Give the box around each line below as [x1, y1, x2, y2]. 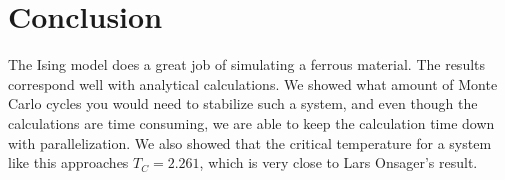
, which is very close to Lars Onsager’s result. [199, 152, 478, 173]
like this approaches [8, 152, 129, 173]
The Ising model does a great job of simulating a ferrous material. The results [8, 54, 486, 75]
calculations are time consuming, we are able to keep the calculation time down [8, 112, 495, 133]
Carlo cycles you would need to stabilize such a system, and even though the [8, 93, 478, 114]
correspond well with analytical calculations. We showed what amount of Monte [8, 73, 498, 94]
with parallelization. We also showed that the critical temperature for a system [8, 132, 492, 153]
